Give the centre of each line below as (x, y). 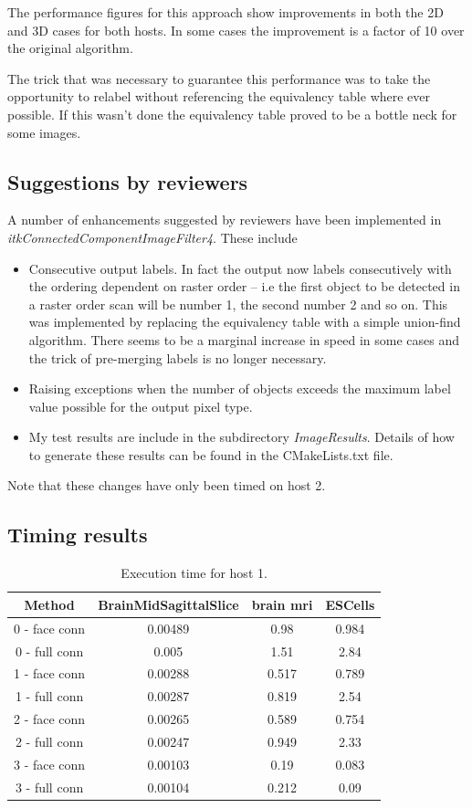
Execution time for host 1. (194, 573)
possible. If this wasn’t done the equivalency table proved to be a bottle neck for (232, 114)
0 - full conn (49, 651)
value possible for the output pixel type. (141, 406)
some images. (44, 132)
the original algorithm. (70, 48)
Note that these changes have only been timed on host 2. (167, 485)
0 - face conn (50, 628)
